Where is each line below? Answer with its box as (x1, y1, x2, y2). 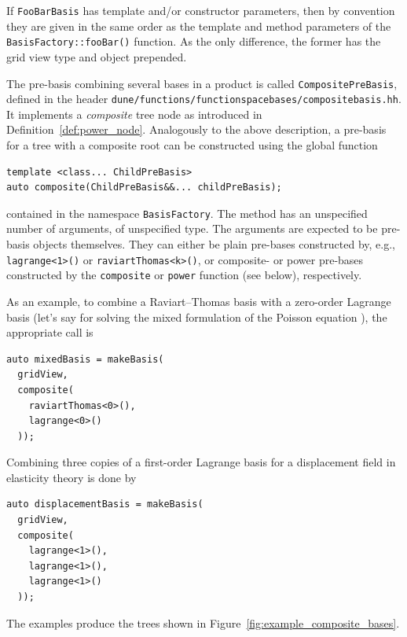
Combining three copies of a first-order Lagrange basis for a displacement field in (6, 454, 396, 470)
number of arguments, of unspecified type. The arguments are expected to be (6, 220, 378, 237)
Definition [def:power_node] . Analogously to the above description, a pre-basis (6, 121, 387, 138)
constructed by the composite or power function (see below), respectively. (6, 267, 362, 283)
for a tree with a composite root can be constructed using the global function (6, 137, 378, 153)
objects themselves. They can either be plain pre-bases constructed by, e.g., (33, 236, 395, 252)
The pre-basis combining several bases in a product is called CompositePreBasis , (6, 75, 398, 91)
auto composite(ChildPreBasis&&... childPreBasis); (6, 182, 282, 193)
